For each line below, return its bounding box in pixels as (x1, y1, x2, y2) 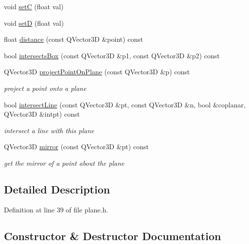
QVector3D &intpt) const (4, 109, 80, 119)
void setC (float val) (4, 1, 64, 11)
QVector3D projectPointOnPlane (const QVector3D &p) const (4, 67, 190, 77)
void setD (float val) (4, 17, 64, 28)
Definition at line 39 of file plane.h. (4, 204, 108, 214)
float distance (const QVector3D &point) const (4, 34, 143, 44)
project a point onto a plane (4, 83, 87, 93)
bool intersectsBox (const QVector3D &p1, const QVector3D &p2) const (4, 50, 220, 60)
